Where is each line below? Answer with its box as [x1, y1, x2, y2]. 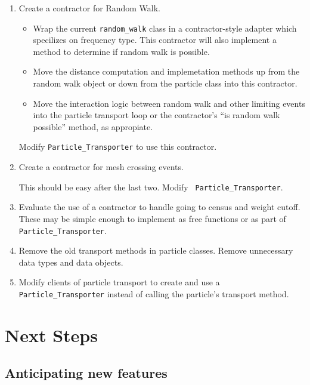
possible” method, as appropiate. [33, 120, 153, 133]
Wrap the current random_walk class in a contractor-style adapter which [33, 21, 297, 34]
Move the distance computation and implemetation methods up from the [33, 65, 300, 78]
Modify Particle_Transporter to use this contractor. [18, 140, 217, 153]
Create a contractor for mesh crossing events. [18, 161, 184, 173]
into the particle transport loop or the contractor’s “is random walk [33, 109, 280, 121]
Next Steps [5, 322, 98, 347]
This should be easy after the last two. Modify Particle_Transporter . [18, 180, 283, 193]
